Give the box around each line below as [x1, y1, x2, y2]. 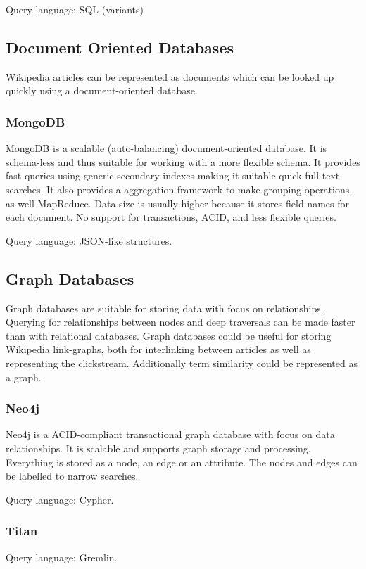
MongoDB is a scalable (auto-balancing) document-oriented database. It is [6, 141, 327, 155]
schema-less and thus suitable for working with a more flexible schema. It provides [6, 154, 360, 169]
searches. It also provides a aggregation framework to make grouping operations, [6, 181, 353, 196]
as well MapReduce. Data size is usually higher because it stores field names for [6, 196, 349, 210]
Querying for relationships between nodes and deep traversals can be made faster [6, 314, 355, 329]
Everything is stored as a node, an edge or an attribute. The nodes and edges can [6, 454, 358, 469]
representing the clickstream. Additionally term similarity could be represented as [6, 355, 358, 370]
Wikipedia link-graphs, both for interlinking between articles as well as [6, 342, 311, 357]
